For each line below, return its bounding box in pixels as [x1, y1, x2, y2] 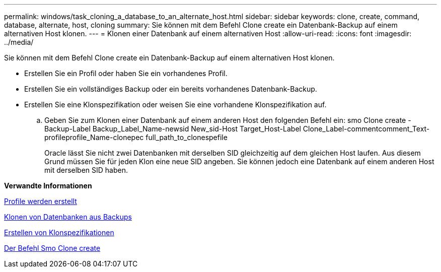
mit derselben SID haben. [44, 166, 128, 174]
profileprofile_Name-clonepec [44, 133, 144, 142]
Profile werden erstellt [4, 197, 77, 206]
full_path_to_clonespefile [145, 133, 228, 142]
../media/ [4, 38, 34, 46]
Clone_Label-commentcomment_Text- [303, 124, 430, 133]
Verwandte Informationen [4, 181, 92, 190]
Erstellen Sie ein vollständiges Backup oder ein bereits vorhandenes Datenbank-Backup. [24, 85, 317, 93]
